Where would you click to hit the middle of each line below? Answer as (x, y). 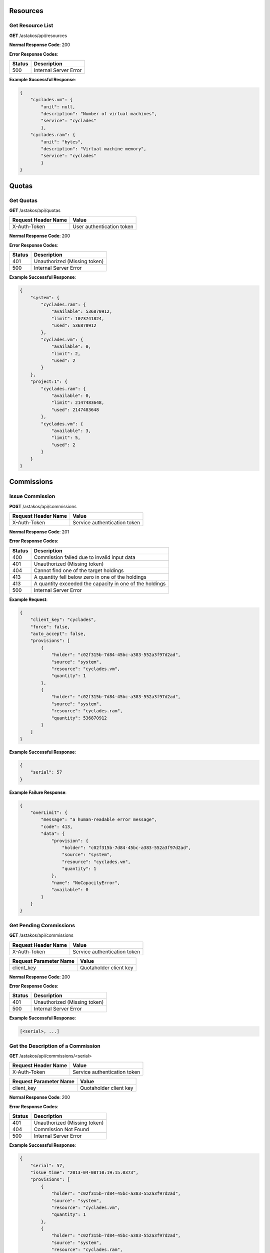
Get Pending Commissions (42, 925)
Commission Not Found (61, 1129)
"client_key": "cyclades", (63, 620)
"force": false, (50, 627)
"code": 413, (57, 826)
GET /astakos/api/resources (38, 36)
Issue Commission (32, 496)
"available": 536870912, (82, 311)
